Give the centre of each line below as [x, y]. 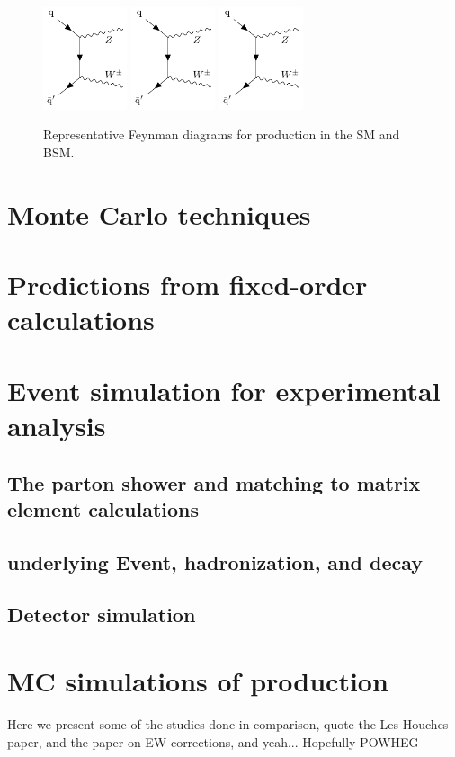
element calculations [103, 508]
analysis [57, 425]
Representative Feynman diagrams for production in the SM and [222, 134]
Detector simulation [102, 615]
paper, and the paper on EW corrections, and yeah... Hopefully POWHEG [213, 741]
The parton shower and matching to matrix [214, 482]
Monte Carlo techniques [159, 214]
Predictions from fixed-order [187, 285]
